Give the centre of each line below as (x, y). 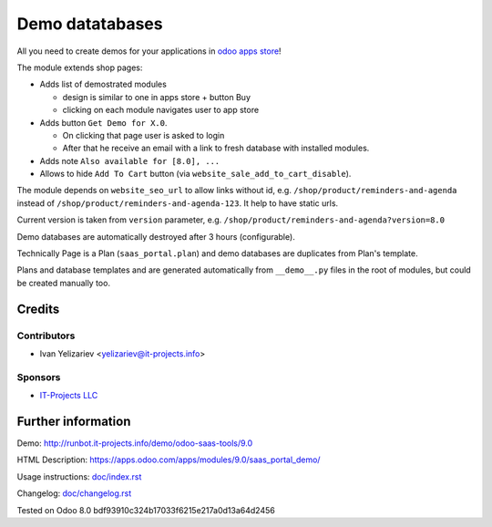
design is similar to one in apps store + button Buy (156, 97)
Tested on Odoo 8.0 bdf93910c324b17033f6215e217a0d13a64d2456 (146, 510)
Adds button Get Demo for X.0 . (103, 122)
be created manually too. (64, 283)
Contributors (46, 336)
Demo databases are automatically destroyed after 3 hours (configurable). (156, 236)
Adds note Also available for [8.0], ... (130, 160)
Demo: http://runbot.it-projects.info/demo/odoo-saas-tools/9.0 (135, 443)
